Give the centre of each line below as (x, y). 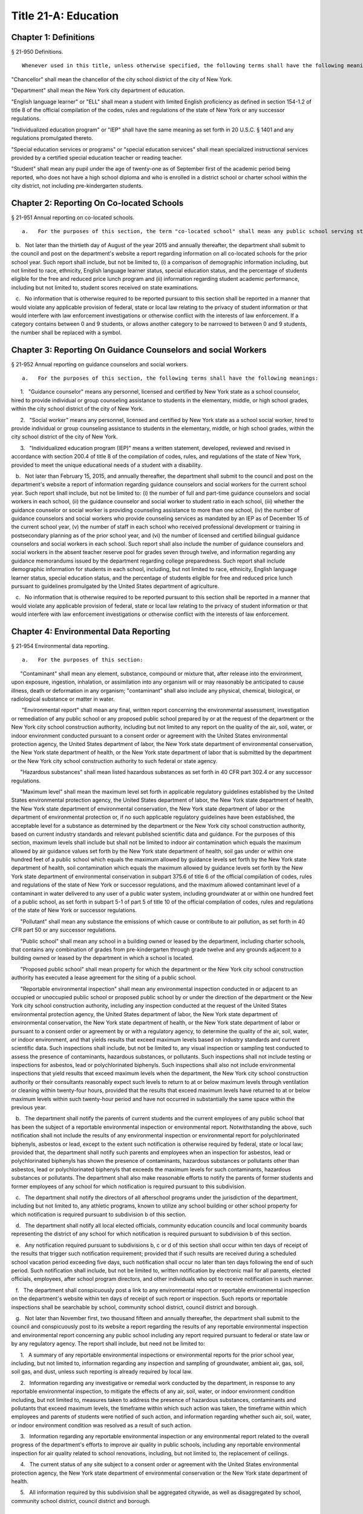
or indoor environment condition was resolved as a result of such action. (101, 1425)
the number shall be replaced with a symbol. (67, 332)
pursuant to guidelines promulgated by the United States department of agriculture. (115, 586)
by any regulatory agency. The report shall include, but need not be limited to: (108, 1344)
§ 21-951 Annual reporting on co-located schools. (73, 217)
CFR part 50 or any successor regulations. (64, 930)
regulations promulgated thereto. (52, 138)
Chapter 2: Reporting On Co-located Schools (97, 203)
